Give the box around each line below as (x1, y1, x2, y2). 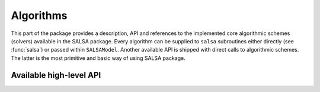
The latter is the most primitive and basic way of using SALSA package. (11, 54, 186, 62)
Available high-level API (11, 70, 101, 80)
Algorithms (11, 9, 68, 22)
